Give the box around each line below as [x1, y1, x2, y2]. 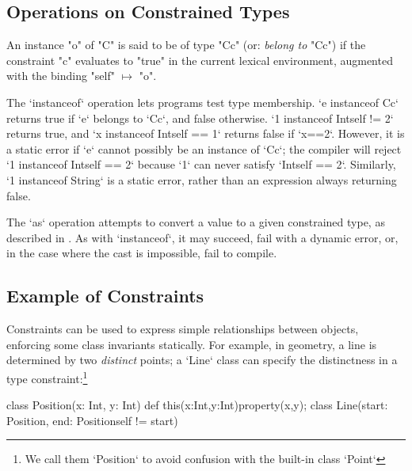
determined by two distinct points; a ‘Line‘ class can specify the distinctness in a [6, 351, 398, 368]
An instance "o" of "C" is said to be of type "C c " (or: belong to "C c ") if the [6, 36, 366, 53]
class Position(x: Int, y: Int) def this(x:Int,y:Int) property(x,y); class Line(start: [6, 397, 388, 413]
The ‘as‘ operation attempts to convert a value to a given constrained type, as [6, 214, 385, 230]
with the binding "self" [6, 67, 115, 84]
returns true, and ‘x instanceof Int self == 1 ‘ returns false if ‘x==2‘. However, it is [6, 125, 405, 142]
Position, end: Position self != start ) [6, 412, 178, 428]
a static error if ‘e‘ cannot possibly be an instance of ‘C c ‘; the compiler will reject [6, 140, 402, 157]
